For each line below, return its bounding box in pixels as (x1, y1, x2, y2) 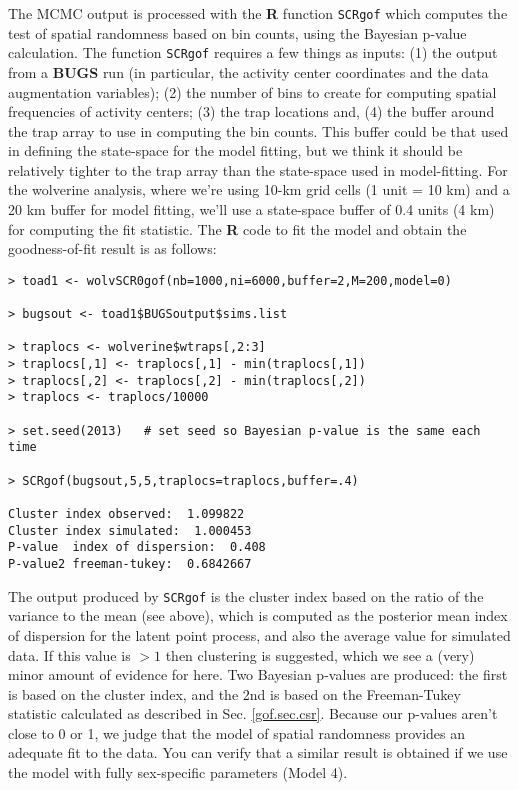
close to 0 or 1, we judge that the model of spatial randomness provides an (8, 722, 466, 743)
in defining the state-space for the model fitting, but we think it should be (8, 140, 463, 161)
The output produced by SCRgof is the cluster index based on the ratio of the (8, 585, 484, 606)
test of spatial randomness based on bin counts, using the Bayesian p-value (8, 22, 467, 43)
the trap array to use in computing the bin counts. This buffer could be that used (8, 120, 509, 141)
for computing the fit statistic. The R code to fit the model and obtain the (8, 218, 467, 239)
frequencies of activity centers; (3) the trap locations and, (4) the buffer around (8, 101, 495, 122)
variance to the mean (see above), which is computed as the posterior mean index (8, 605, 508, 626)
